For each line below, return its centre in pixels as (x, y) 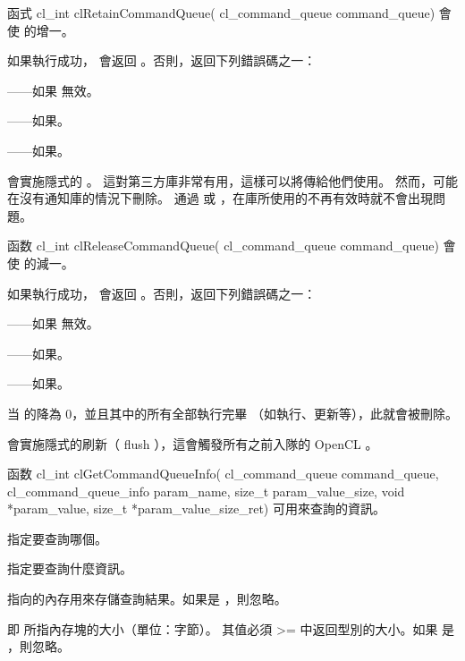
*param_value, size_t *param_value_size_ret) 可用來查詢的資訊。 (196, 508)
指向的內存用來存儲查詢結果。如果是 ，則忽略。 (147, 599)
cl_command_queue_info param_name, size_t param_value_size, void (206, 491)
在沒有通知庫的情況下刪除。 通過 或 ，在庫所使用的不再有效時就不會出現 (220, 198)
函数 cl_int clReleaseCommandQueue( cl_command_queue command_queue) (223, 246)
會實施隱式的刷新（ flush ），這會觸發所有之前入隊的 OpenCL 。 (193, 443)
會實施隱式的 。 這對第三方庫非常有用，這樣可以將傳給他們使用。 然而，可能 (232, 180)
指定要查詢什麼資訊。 (70, 568)
